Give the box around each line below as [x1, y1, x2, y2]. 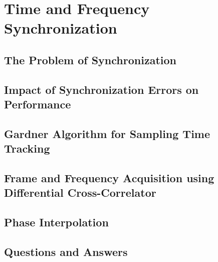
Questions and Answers [4, 244, 128, 259]
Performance [4, 96, 71, 112]
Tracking [4, 141, 50, 156]
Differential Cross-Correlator [4, 185, 156, 200]
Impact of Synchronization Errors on [4, 81, 199, 97]
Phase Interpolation [4, 214, 109, 230]
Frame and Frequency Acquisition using [4, 170, 214, 186]
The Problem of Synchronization [4, 52, 176, 67]
